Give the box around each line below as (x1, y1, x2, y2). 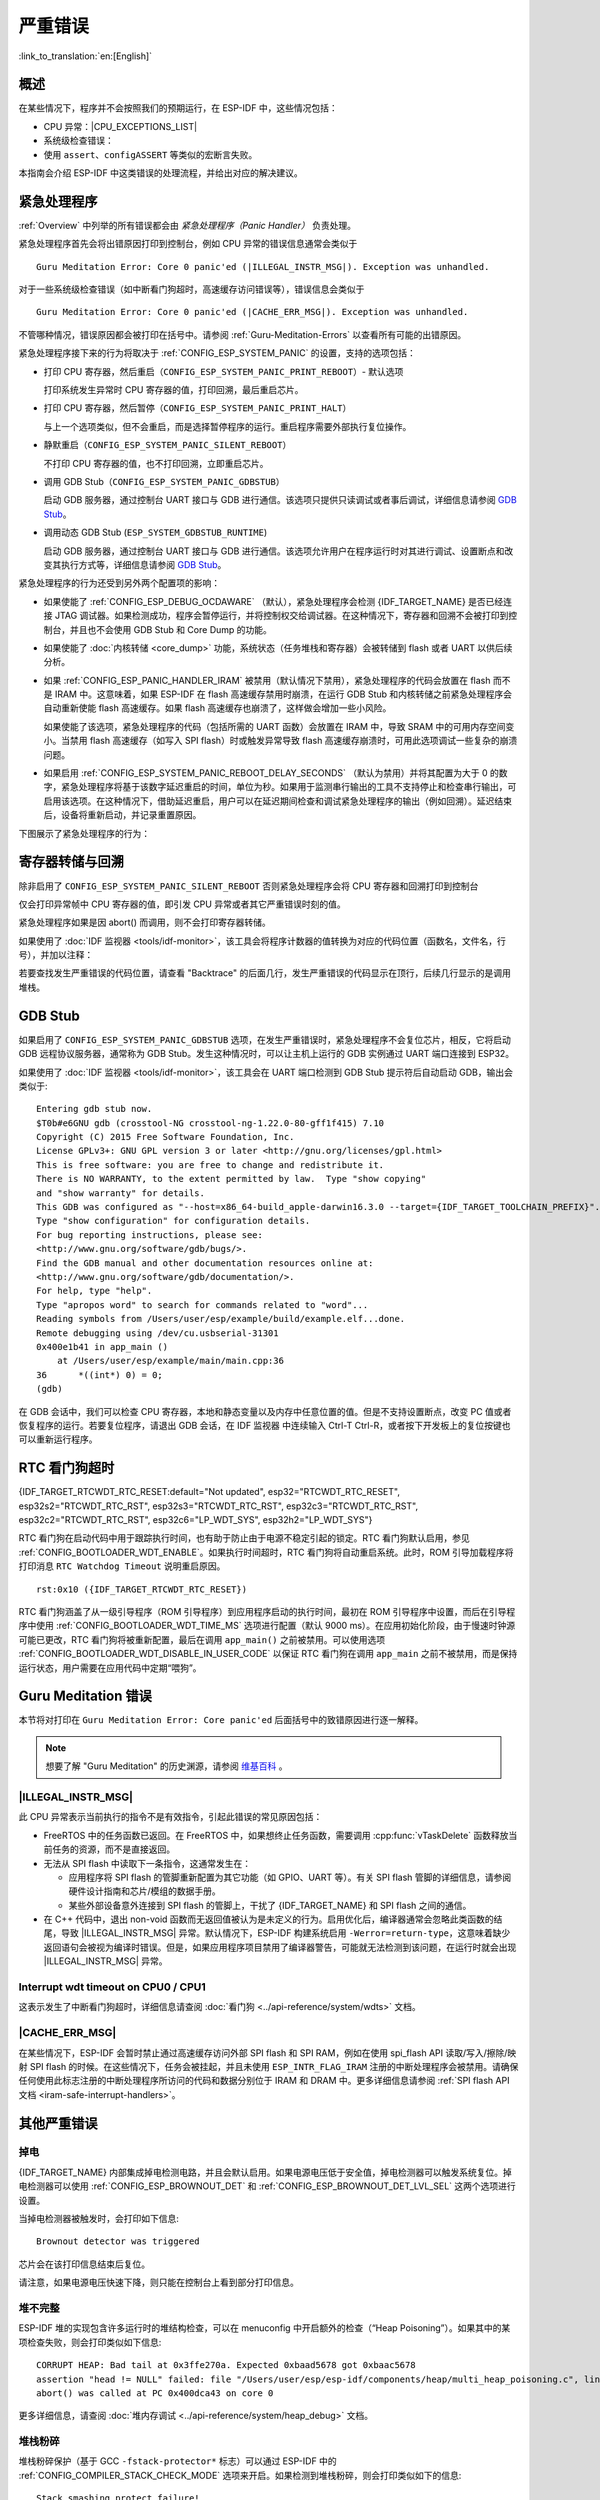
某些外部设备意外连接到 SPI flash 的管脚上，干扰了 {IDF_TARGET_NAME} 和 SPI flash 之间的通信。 (68, 1899, 472, 1911)
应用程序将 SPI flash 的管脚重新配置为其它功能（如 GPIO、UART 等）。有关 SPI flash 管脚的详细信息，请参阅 (68, 1871, 512, 1883)
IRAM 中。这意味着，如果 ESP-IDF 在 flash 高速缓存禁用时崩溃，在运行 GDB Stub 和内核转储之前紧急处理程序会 (54, 688, 513, 700)
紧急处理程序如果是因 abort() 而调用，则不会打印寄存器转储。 (18, 916, 271, 929)
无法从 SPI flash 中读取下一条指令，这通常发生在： (43, 1857, 252, 1869)
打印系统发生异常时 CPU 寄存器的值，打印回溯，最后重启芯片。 (43, 384, 304, 396)
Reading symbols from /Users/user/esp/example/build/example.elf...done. (36, 1313, 406, 1325)
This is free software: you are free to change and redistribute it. (36, 1159, 385, 1170)
